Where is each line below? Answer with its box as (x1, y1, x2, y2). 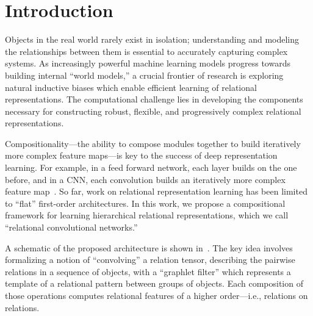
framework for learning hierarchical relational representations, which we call (5, 209, 289, 221)
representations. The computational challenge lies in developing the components (5, 93, 303, 106)
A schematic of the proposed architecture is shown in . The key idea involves (5, 241, 293, 254)
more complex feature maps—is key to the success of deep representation (5, 149, 278, 162)
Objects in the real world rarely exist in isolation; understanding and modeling (5, 33, 300, 46)
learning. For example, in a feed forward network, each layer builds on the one (5, 161, 297, 174)
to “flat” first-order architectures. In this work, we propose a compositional (5, 196, 286, 209)
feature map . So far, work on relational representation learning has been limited (5, 185, 308, 198)
